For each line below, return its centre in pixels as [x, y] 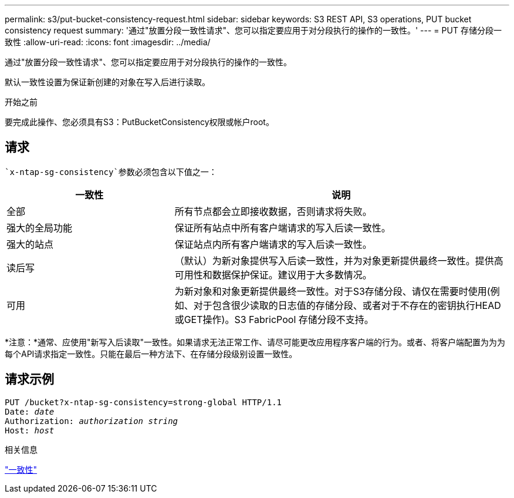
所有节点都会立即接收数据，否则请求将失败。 [273, 211]
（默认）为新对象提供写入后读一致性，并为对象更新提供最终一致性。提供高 [339, 260]
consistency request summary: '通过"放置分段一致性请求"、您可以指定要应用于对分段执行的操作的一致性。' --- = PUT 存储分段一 [253, 30]
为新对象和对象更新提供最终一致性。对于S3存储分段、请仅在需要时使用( [332, 291]
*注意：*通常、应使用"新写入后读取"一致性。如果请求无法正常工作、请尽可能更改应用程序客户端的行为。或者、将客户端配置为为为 [255, 342]
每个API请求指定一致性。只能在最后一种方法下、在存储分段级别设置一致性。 [151, 354]
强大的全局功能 [40, 228]
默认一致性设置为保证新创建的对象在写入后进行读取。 [107, 82]
